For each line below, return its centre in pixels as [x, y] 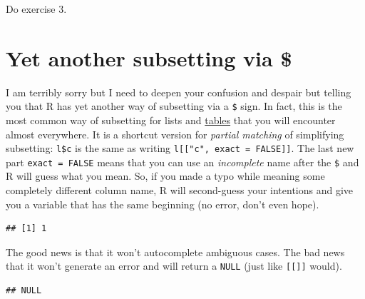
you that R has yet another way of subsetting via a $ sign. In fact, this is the [174, 106]
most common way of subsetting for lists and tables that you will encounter [171, 120]
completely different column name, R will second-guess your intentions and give [180, 190]
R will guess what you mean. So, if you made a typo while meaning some [165, 176]
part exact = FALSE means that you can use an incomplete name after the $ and [182, 162]
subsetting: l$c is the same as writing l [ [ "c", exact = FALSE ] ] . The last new [180, 148]
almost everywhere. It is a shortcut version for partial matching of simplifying [175, 134]
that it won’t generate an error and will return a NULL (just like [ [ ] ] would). [174, 266]
